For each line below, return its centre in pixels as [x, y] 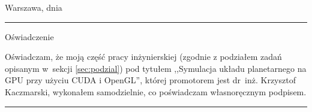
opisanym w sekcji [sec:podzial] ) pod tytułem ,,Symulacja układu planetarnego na [156, 68]
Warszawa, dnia [34, 7]
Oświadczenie [29, 36]
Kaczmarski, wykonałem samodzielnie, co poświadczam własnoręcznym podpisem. [156, 91]
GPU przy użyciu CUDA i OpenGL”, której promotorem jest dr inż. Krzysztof [150, 80]
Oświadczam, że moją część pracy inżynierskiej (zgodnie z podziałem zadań [143, 57]
